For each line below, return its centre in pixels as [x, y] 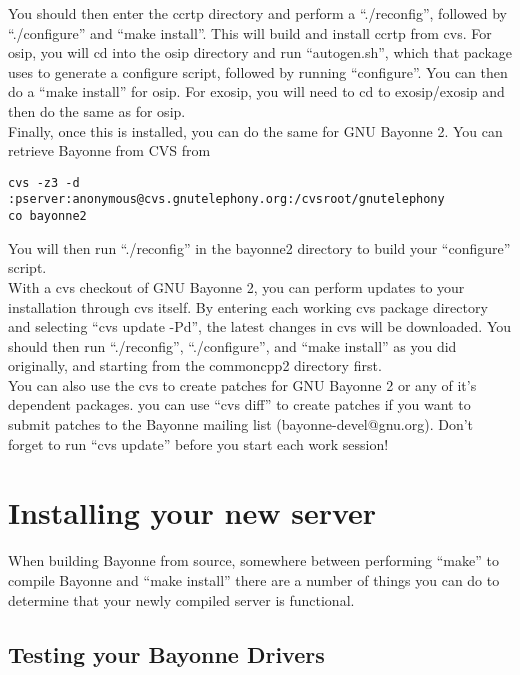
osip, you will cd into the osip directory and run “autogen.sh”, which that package [260, 52]
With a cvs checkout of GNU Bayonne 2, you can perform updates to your [236, 286]
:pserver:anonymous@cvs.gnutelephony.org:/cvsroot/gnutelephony [226, 199]
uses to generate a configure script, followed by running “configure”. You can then [258, 71]
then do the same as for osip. [97, 110]
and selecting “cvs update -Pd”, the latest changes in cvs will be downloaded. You [260, 326]
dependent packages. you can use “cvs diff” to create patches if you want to [239, 404]
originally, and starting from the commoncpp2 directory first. [195, 365]
